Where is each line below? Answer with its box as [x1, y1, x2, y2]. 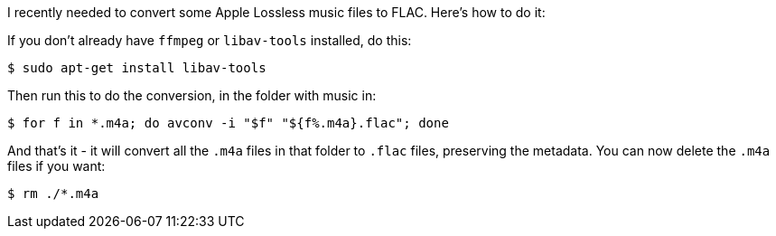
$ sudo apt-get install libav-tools [7, 61, 266, 75]
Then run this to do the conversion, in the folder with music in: [7, 88, 377, 103]
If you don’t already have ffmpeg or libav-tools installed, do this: [7, 33, 412, 48]
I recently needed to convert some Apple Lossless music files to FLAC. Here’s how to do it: [7, 5, 546, 20]
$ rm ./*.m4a [7, 186, 99, 201]
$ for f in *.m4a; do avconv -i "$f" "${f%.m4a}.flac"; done [7, 116, 449, 130]
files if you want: [7, 158, 106, 174]
